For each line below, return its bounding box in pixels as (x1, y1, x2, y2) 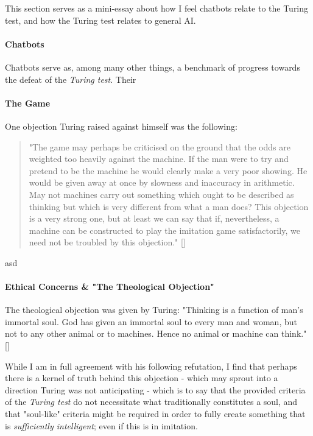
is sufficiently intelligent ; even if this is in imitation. (5, 419, 198, 432)
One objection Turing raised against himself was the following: (5, 119, 237, 132)
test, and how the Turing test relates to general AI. (5, 13, 196, 26)
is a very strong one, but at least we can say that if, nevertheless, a (29, 212, 280, 225)
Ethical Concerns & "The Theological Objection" (5, 280, 214, 293)
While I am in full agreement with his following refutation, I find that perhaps (5, 359, 297, 372)
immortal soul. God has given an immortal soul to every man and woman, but (5, 315, 297, 328)
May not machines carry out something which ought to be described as (29, 188, 294, 200)
